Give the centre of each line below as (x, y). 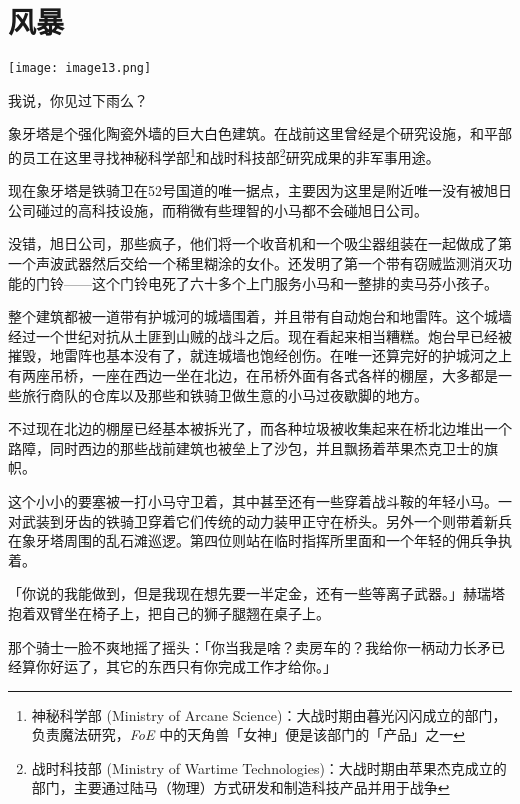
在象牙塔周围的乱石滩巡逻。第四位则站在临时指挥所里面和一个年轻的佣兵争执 (260, 540)
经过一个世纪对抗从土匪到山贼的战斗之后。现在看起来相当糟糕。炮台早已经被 (260, 335)
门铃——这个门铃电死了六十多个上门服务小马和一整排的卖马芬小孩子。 (266, 282)
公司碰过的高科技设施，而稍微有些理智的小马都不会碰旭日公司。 (218, 209)
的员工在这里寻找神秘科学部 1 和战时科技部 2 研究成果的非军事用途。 (224, 155)
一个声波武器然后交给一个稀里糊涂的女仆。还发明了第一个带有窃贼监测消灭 (253, 263)
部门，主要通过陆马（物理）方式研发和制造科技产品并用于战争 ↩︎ (240, 787)
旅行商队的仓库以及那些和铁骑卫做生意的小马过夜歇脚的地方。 (224, 394)
